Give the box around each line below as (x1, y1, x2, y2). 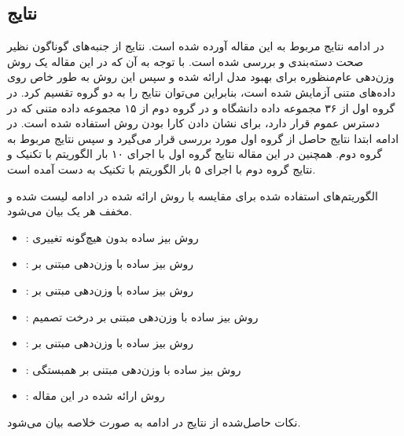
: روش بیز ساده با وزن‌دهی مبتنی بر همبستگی (25, 361, 241, 377)
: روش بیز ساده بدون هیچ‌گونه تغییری (25, 229, 199, 245)
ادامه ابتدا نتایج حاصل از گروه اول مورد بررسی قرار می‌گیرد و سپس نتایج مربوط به (7, 130, 399, 146)
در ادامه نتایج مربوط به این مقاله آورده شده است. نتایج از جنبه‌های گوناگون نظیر (7, 38, 384, 54)
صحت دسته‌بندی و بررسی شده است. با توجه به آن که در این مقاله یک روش (7, 53, 364, 69)
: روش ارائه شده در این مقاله (25, 387, 165, 404)
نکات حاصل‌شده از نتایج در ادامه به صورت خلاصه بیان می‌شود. (7, 413, 301, 430)
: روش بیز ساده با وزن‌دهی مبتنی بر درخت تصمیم (25, 308, 259, 324)
